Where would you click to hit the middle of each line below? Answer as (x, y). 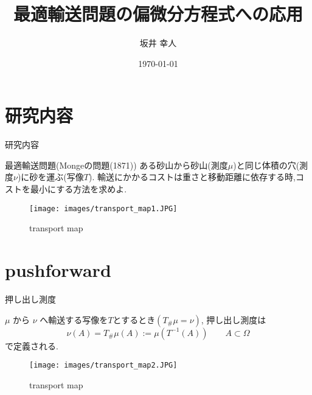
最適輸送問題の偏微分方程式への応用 (158, 14)
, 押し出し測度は (234, 319)
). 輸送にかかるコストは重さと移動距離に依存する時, (192, 177)
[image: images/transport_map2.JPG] (103, 365)
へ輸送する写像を (74, 319)
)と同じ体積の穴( (266, 165)
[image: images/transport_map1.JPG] (103, 208)
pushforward (58, 270)
